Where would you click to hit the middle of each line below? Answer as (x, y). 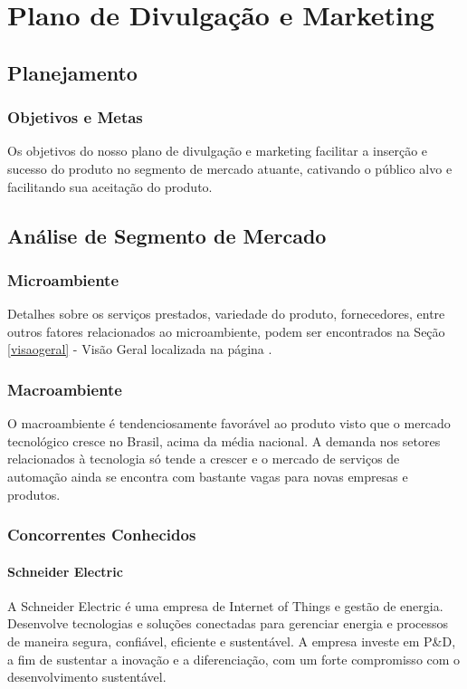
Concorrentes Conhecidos (102, 535)
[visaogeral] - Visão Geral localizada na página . (140, 349)
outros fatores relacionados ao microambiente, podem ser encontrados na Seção (226, 331)
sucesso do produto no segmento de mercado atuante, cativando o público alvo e (230, 168)
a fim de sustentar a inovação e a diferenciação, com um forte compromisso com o (234, 659)
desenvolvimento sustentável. (87, 677)
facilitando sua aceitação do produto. (110, 186)
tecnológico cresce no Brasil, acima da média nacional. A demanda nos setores (224, 440)
